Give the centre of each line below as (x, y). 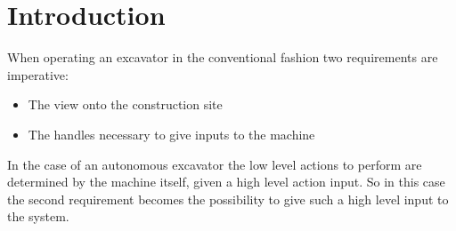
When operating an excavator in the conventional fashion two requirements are (223, 57)
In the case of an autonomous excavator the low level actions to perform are (215, 164)
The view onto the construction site (125, 104)
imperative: (38, 74)
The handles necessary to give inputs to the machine (171, 134)
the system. (38, 216)
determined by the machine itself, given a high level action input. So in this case (226, 182)
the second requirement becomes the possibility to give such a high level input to (228, 199)
